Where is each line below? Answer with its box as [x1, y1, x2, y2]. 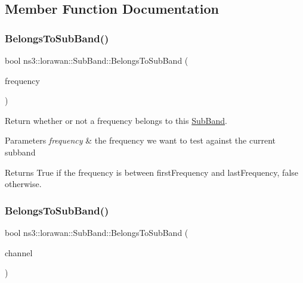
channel [5, 246, 33, 259]
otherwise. [5, 178, 42, 190]
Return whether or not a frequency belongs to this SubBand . [5, 114, 227, 126]
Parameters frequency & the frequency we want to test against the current [5, 134, 276, 147]
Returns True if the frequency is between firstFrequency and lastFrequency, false [5, 166, 299, 178]
